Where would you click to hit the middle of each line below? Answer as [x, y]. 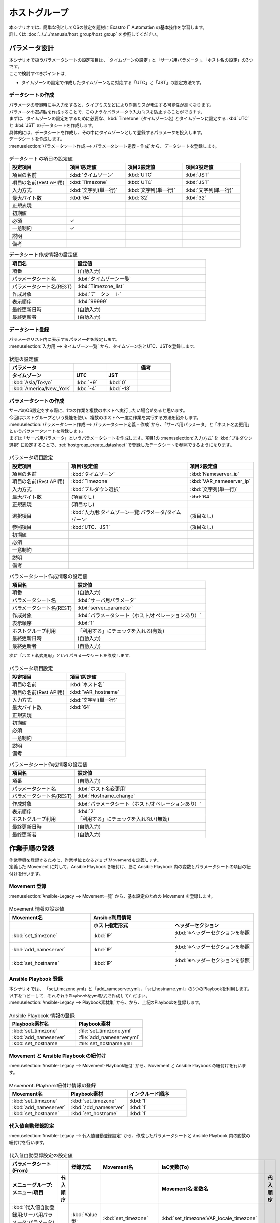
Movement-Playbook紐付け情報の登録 [53, 1085]
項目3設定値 [199, 167]
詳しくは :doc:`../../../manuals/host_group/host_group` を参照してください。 [85, 34]
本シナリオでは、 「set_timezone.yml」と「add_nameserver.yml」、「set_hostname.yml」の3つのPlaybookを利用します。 [130, 989]
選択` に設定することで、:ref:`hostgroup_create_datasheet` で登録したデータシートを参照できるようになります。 [122, 445]
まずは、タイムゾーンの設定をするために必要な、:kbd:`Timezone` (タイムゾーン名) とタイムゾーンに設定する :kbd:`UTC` [129, 118]
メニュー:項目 [28, 1192]
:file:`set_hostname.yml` [106, 1043]
